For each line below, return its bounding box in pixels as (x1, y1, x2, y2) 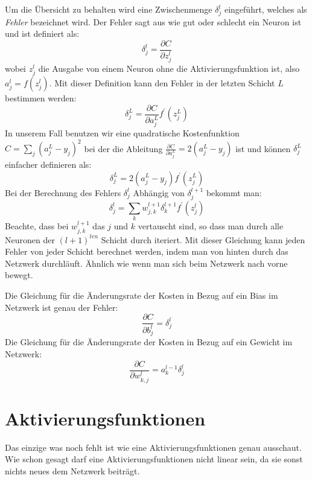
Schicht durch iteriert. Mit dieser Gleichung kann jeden (101, 233, 305, 246)
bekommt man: (206, 186, 262, 199)
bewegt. (5, 269, 33, 281)
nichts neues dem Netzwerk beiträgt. (5, 465, 140, 477)
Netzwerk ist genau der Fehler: (5, 301, 118, 313)
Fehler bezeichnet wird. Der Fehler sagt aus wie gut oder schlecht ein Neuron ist (5, 15, 302, 28)
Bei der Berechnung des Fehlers (5, 186, 121, 199)
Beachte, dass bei (5, 220, 69, 232)
